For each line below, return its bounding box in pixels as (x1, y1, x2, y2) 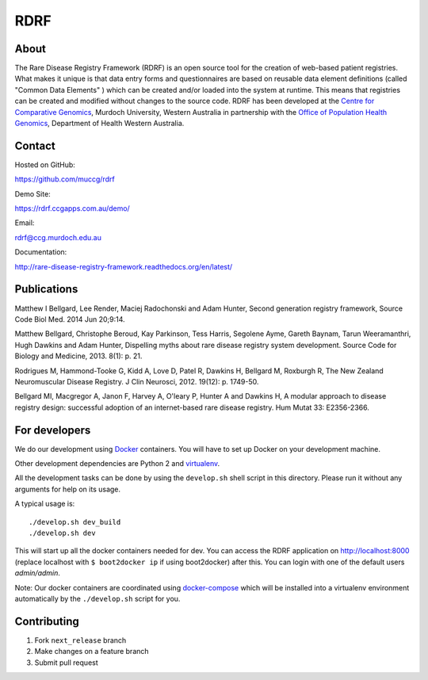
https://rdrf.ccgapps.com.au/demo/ (14, 204, 130, 213)
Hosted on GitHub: (14, 159, 75, 170)
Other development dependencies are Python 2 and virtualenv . (14, 458, 220, 468)
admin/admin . (14, 568, 61, 578)
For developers (14, 423, 91, 437)
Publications (14, 282, 78, 296)
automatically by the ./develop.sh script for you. (14, 594, 181, 603)
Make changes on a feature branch (34, 647, 150, 656)
